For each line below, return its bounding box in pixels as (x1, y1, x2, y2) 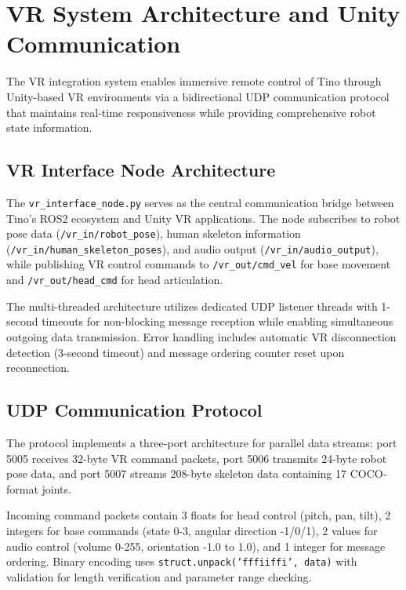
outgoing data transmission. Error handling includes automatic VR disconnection (6, 328, 397, 344)
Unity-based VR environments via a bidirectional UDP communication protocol (6, 88, 390, 104)
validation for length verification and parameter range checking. (6, 568, 312, 585)
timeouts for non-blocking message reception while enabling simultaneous (42, 313, 393, 330)
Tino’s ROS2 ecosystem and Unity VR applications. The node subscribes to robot (6, 209, 401, 226)
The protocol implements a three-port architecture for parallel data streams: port (6, 434, 397, 450)
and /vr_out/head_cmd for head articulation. (6, 271, 223, 288)
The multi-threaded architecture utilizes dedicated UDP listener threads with (6, 297, 378, 314)
